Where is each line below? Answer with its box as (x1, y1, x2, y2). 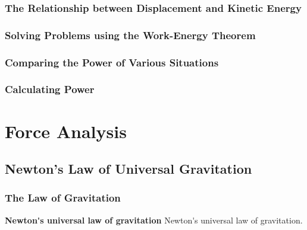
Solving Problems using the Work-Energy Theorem (5, 27, 256, 42)
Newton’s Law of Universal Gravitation (5, 159, 252, 178)
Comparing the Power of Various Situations (5, 55, 219, 69)
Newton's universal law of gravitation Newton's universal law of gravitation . (5, 213, 303, 226)
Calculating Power (5, 82, 95, 97)
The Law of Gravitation (5, 190, 121, 205)
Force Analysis (5, 119, 127, 143)
